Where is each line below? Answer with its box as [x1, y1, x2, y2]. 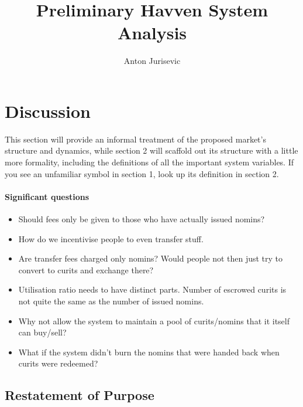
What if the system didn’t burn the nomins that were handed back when [18, 345, 280, 358]
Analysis [117, 21, 187, 45]
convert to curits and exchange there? [18, 263, 154, 276]
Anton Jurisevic [123, 55, 181, 67]
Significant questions [5, 190, 89, 202]
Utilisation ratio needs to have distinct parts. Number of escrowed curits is [18, 283, 287, 296]
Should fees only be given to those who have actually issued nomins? [18, 213, 265, 225]
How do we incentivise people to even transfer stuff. [18, 232, 204, 245]
